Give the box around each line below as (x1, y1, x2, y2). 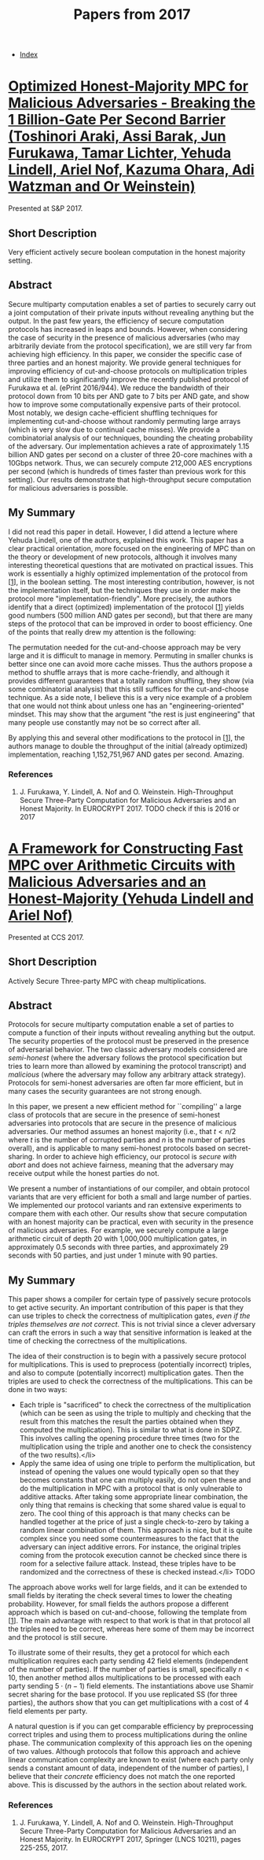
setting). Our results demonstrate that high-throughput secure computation (8, 474, 251, 484)
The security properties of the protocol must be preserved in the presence (8, 1037, 249, 1046)
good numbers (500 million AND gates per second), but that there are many (8, 610, 253, 620)
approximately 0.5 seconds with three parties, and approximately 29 (8, 1243, 229, 1252)
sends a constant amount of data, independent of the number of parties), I (8, 1763, 249, 1773)
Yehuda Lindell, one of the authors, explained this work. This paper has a (8, 535, 244, 544)
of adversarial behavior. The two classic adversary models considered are (8, 1044, 248, 1055)
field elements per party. (8, 1707, 88, 1716)
